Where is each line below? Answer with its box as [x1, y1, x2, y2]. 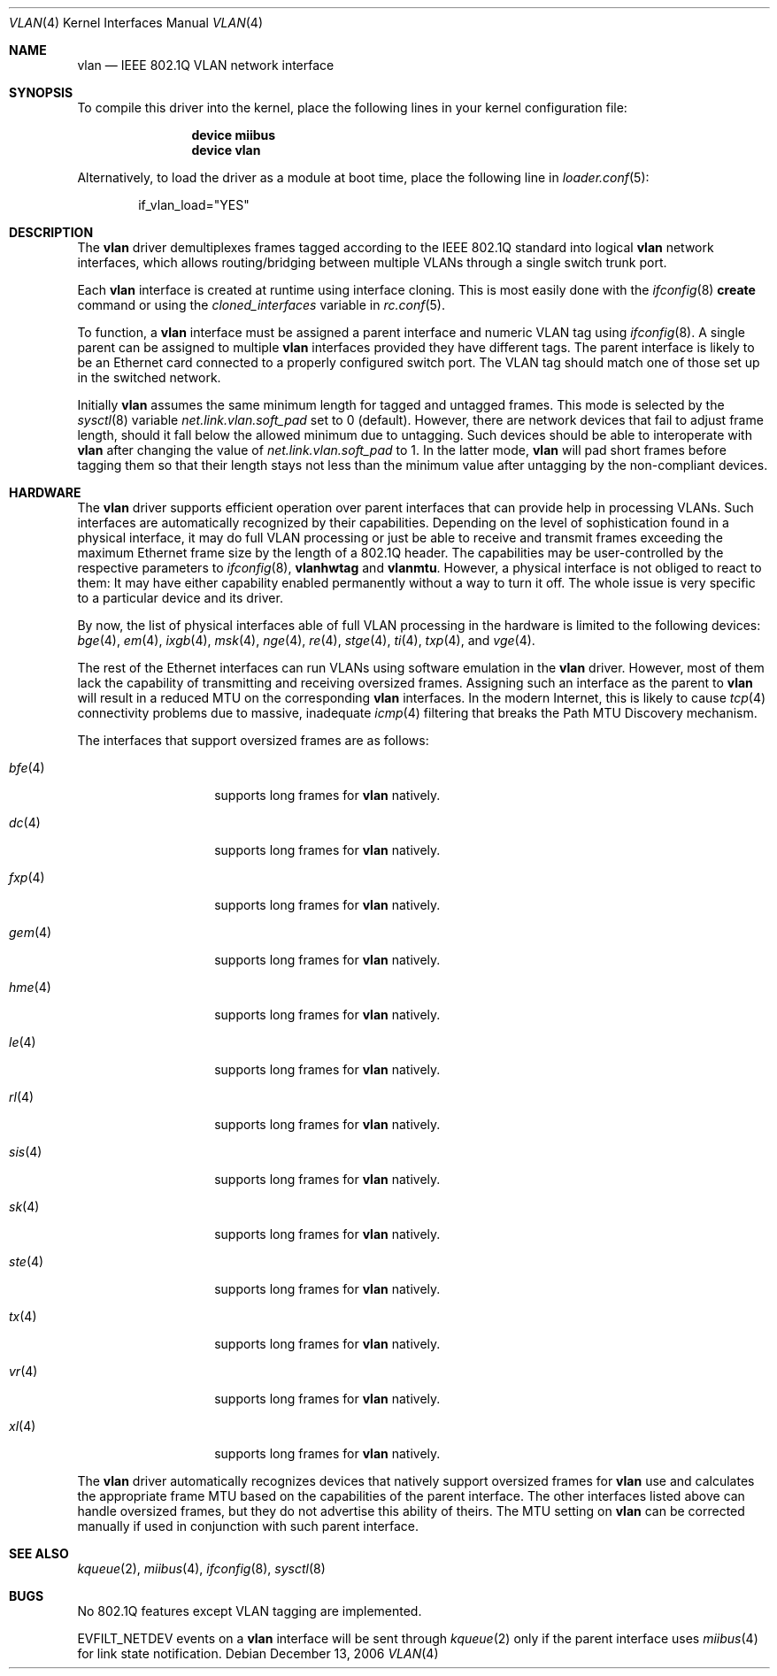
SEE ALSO [9, 1546, 69, 1561]
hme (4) [9, 980, 51, 995]
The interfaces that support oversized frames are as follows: [77, 733, 429, 748]
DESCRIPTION [9, 225, 94, 240]
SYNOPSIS [9, 85, 73, 100]
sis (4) [9, 1144, 42, 1159]
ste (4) [9, 1254, 44, 1269]
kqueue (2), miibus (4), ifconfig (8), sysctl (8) [77, 1561, 326, 1576]
